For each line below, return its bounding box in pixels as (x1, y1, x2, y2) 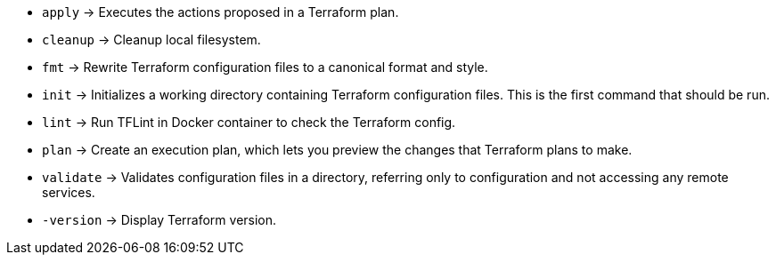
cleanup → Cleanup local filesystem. (42, 32, 261, 47)
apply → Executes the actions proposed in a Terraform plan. (42, 4, 399, 20)
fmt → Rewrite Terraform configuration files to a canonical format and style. (42, 60, 488, 75)
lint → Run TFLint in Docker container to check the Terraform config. (42, 115, 456, 130)
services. (42, 185, 95, 200)
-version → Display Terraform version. (42, 212, 277, 227)
